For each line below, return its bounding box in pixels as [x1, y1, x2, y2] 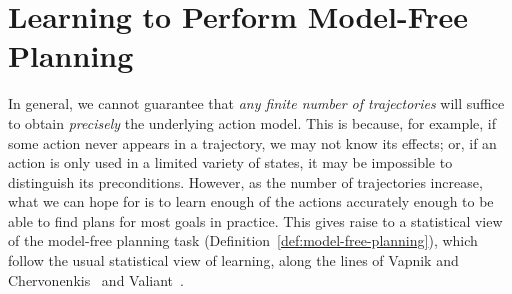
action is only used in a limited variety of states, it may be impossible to [8, 152, 453, 173]
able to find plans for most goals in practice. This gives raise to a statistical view [8, 210, 503, 231]
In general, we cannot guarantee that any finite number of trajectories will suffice [8, 93, 505, 114]
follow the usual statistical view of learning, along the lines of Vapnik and [8, 250, 459, 271]
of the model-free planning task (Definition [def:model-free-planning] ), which [8, 230, 478, 251]
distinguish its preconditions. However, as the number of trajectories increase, [8, 171, 483, 192]
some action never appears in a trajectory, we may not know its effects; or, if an [8, 132, 497, 153]
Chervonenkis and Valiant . [8, 269, 184, 290]
